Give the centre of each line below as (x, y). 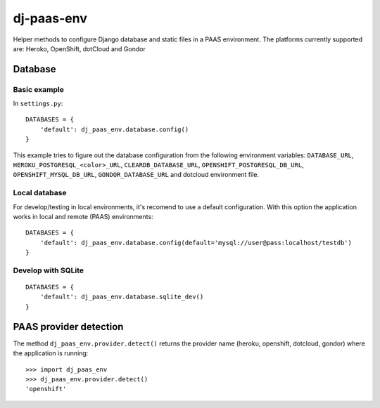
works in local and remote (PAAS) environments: (83, 216)
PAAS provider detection (68, 327)
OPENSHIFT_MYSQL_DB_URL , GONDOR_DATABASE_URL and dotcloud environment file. (136, 175)
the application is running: (51, 353)
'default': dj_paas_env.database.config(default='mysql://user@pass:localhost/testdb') (196, 243)
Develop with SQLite (49, 270)
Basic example (39, 89)
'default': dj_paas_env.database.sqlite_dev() (122, 297)
